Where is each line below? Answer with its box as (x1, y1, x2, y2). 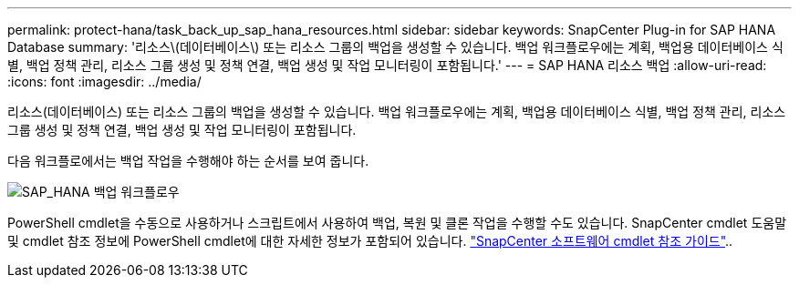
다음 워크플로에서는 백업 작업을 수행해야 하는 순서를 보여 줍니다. (7, 153, 369, 168)
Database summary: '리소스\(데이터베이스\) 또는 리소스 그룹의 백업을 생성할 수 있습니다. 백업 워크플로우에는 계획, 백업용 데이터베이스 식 (7, 39, 783, 55)
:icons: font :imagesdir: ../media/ (7, 74, 202, 89)
